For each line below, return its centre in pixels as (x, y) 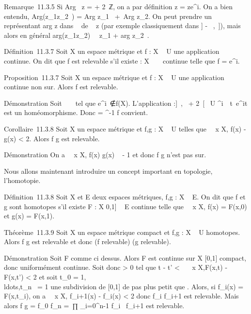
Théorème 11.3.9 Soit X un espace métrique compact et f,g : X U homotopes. (122, 232)
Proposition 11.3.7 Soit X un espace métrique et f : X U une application (114, 77)
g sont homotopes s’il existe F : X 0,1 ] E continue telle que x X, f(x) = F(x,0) (125, 206)
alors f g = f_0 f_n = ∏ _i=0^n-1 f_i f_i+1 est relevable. (94, 305)
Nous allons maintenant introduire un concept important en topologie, (108, 171)
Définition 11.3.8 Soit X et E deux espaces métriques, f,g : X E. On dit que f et (125, 196)
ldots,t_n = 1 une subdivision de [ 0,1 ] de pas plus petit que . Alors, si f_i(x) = (124, 286)
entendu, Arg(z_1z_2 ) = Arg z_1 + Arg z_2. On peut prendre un (108, 16)
